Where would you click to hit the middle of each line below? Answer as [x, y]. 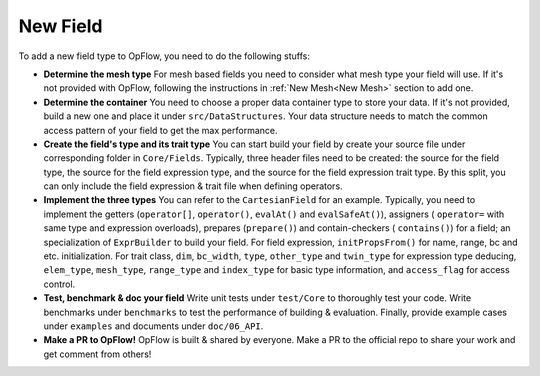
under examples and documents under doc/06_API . [153, 326]
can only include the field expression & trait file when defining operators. [193, 186]
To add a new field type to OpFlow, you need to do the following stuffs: [164, 56]
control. [59, 284]
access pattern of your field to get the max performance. [160, 130]
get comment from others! [97, 354]
